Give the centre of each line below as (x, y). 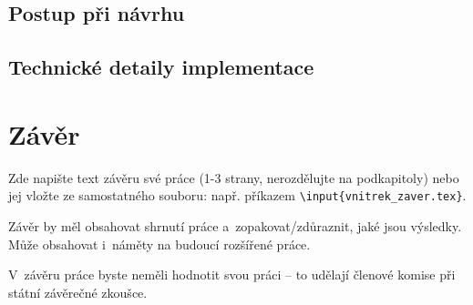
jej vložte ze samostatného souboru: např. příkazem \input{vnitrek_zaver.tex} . (237, 195)
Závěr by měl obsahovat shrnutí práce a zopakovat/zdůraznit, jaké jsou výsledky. (235, 225)
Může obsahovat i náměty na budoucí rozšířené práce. (159, 244)
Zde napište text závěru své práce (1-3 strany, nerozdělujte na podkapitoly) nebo (234, 177)
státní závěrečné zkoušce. (78, 292)
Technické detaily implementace (161, 67)
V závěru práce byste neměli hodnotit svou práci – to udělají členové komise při (232, 274)
